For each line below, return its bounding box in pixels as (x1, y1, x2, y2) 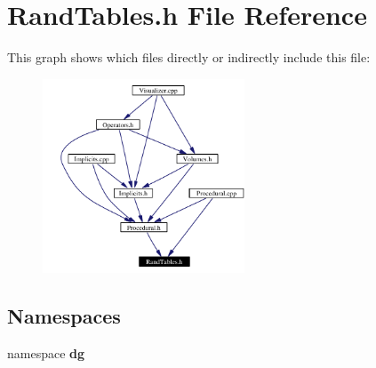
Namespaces (7, 302, 121, 330)
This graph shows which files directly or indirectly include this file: (7, 48, 371, 67)
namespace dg (7, 343, 85, 362)
